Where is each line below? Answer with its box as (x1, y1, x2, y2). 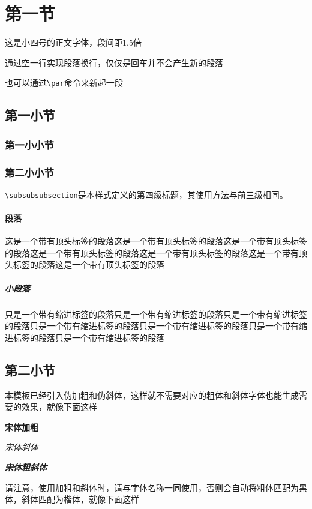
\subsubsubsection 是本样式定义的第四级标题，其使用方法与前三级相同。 (5, 188, 288, 200)
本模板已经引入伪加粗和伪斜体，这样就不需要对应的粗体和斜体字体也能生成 (5, 388, 299, 401)
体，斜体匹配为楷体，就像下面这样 (5, 493, 139, 505)
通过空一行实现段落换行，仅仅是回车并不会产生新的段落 (5, 56, 223, 68)
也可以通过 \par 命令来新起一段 (5, 76, 123, 89)
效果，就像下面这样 (21, 400, 97, 413)
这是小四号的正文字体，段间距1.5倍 (5, 36, 142, 49)
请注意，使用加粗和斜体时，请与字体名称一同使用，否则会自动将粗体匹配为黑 (5, 481, 307, 493)
